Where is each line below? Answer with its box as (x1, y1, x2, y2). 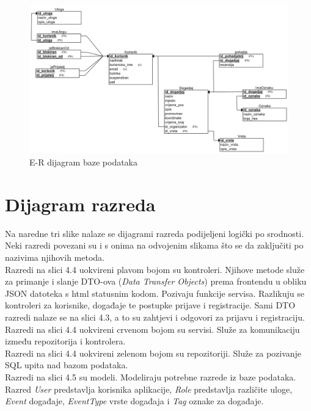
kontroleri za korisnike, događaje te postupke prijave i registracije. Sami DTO (5, 299, 296, 311)
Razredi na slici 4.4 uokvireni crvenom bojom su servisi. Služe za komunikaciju (5, 322, 300, 335)
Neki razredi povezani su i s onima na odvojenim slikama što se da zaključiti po (5, 239, 304, 252)
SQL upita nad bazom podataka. (5, 358, 128, 371)
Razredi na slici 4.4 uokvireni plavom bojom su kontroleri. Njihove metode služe (5, 263, 305, 275)
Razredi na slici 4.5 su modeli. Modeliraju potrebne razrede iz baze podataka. (5, 370, 296, 383)
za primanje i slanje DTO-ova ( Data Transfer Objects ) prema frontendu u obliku (5, 275, 307, 288)
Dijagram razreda (5, 191, 156, 216)
